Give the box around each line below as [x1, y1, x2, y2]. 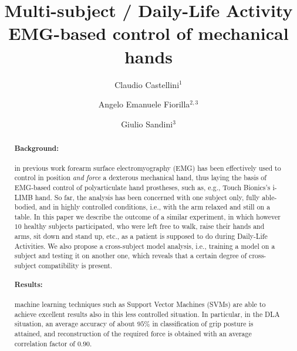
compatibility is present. [38, 261, 113, 271]
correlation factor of [14, 338, 75, 348]
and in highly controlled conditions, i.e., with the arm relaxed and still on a [39, 202, 271, 212]
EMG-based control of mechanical [8, 21, 289, 45]
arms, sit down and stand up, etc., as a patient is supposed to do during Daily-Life [14, 231, 268, 241]
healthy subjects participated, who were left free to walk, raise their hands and [23, 221, 265, 231]
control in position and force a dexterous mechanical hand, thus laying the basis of [14, 173, 266, 183]
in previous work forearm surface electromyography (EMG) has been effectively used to [14, 163, 281, 173]
